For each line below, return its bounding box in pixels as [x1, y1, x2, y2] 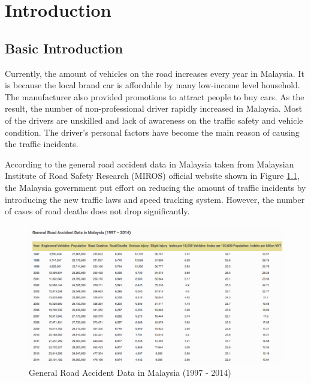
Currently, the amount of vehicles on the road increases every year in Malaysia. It [5, 67, 304, 79]
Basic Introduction [5, 38, 123, 57]
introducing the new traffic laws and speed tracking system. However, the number [5, 193, 305, 205]
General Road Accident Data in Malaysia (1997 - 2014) [29, 366, 231, 378]
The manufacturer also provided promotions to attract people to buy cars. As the [5, 90, 304, 103]
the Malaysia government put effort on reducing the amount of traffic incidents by [5, 181, 306, 193]
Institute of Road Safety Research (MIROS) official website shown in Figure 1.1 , [5, 169, 300, 182]
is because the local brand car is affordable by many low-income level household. [5, 79, 300, 91]
